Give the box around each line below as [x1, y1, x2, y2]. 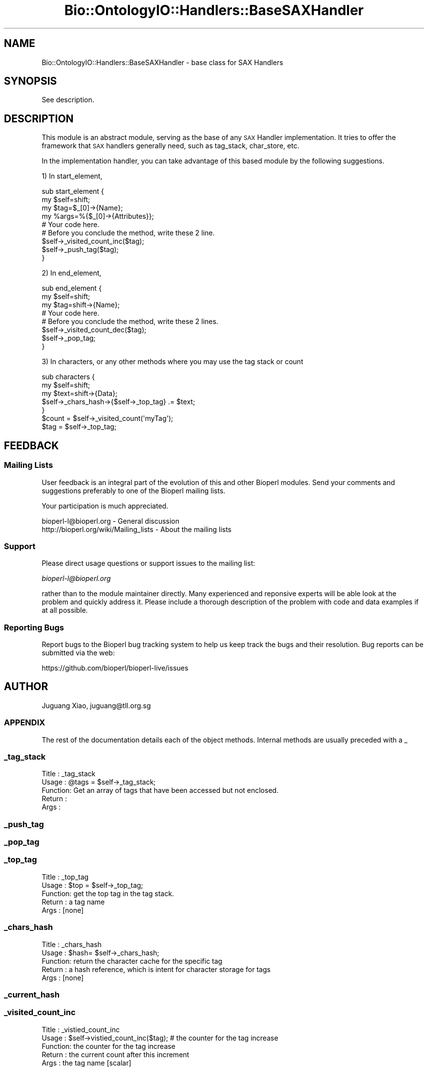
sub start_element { [42, 187, 104, 196]
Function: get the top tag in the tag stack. [42, 889, 174, 898]
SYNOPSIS [4, 75, 57, 88]
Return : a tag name [42, 897, 105, 906]
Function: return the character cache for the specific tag [42, 956, 222, 965]
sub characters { [42, 372, 95, 381]
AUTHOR [4, 680, 48, 693]
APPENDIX [4, 718, 45, 728]
